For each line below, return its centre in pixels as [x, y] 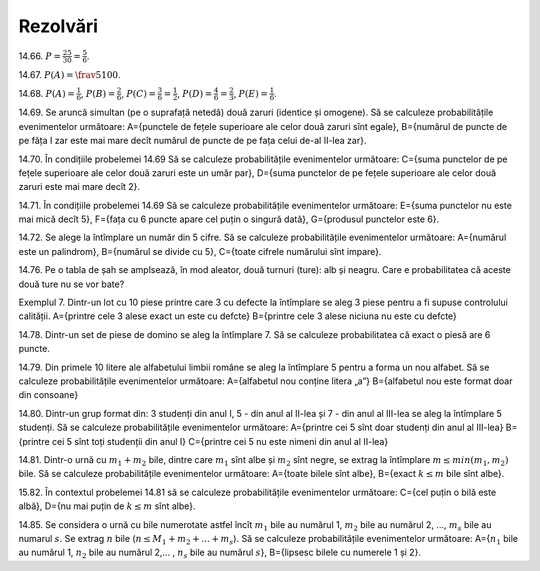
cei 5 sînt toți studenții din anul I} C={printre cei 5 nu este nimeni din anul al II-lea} [220, 441]
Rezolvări [58, 26]
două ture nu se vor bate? [71, 284]
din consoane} [48, 395]
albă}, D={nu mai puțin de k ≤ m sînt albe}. [107, 506]
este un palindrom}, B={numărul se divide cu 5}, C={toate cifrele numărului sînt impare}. [200, 251]
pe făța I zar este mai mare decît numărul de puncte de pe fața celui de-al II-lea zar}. [192, 141]
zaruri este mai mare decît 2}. [79, 187]
